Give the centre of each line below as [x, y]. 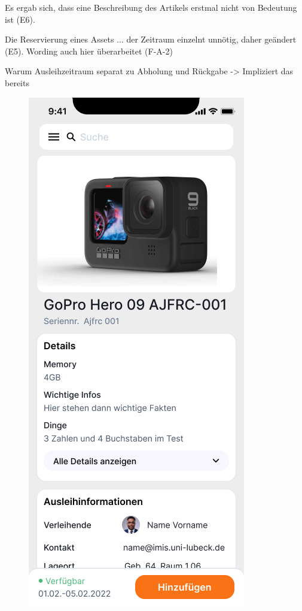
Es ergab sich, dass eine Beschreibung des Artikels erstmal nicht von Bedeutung [151, 7]
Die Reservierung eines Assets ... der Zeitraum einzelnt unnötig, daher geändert [151, 39]
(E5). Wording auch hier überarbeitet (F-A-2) [89, 51]
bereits [17, 82]
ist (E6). [20, 19]
